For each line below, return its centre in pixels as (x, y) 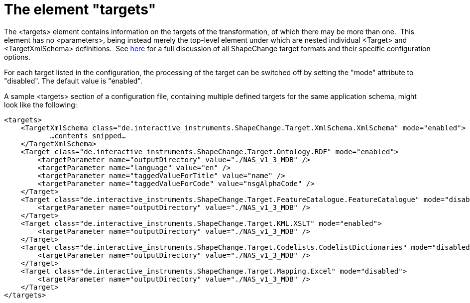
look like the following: (41, 104)
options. (17, 57)
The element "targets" (80, 9)
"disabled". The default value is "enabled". (73, 81)
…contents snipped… (88, 136)
